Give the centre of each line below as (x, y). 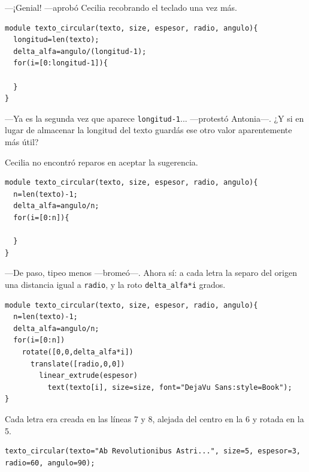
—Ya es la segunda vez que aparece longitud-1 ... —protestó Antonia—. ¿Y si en (154, 118)
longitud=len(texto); (56, 40)
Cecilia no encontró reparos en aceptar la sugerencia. (102, 162)
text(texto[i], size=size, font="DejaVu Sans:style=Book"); (170, 387)
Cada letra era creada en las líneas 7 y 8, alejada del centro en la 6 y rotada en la (154, 418)
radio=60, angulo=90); (50, 463)
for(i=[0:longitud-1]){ (60, 63)
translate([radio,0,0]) (78, 364)
